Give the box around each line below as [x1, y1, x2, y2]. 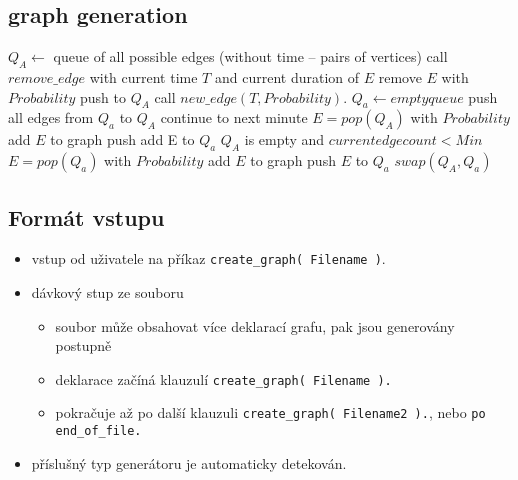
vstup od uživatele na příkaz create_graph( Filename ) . [31, 248, 386, 269]
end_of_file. [55, 424, 142, 439]
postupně [55, 335, 112, 356]
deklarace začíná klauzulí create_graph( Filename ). [55, 368, 392, 389]
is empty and [244, 129, 325, 150]
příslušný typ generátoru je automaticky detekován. [31, 452, 347, 473]
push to [80, 86, 127, 107]
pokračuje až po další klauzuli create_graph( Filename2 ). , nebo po [55, 402, 486, 423]
